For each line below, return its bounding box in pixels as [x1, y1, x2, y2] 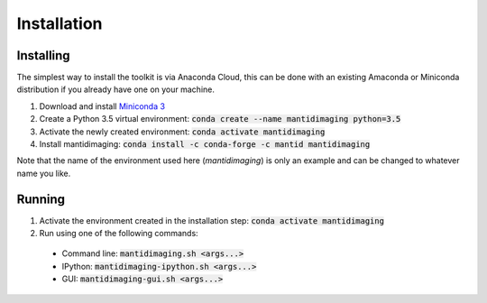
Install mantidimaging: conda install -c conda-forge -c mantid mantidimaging [39, 139, 371, 150]
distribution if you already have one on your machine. [16, 84, 216, 95]
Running [16, 191, 66, 207]
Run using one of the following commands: [39, 228, 198, 239]
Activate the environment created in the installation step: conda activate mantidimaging [39, 215, 385, 225]
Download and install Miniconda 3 [39, 100, 166, 112]
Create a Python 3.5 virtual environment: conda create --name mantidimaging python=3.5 [39, 114, 401, 124]
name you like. [16, 168, 71, 179]
